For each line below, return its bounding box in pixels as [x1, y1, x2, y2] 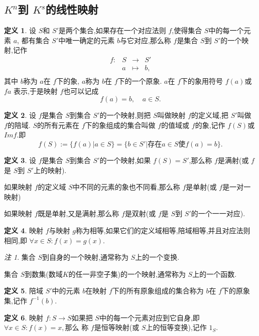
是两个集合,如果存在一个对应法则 [58, 25, 166, 36]
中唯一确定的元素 [58, 35, 115, 45]
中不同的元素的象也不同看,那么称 [72, 182, 180, 192]
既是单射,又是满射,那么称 [38, 208, 119, 219]
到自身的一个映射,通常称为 [42, 252, 128, 262]
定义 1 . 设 [4, 25, 36, 36]
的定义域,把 [191, 110, 229, 120]
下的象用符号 [181, 76, 223, 86]
